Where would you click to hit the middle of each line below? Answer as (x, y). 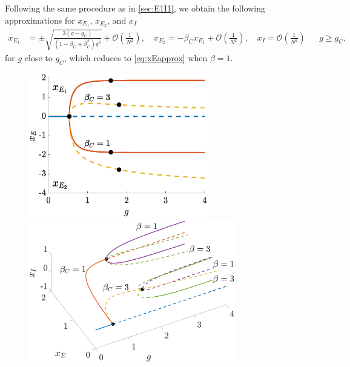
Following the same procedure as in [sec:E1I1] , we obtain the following (135, 8)
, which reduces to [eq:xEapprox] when (136, 58)
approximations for (40, 20)
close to (38, 58)
